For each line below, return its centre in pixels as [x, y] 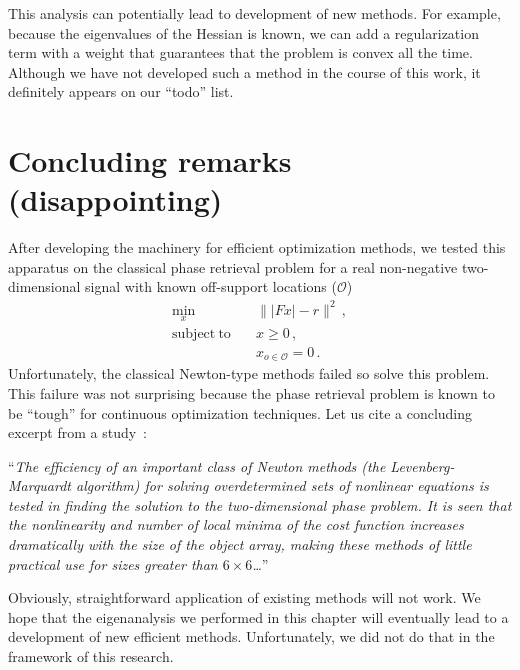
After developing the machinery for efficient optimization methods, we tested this [257, 247]
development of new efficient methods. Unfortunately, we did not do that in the [251, 636]
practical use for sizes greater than [113, 563]
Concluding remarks [150, 160]
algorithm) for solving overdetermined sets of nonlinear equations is [282, 485]
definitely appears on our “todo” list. [121, 91]
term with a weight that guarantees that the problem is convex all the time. [240, 52]
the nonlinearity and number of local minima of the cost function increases [236, 524]
